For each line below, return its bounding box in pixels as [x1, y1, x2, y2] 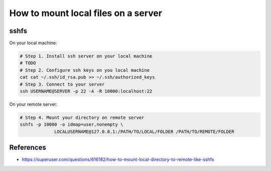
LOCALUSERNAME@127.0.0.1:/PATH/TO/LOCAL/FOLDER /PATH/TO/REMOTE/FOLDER [54, 128, 234, 134]
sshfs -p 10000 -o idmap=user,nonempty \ [20, 122, 123, 127]
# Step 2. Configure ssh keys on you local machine [20, 67, 150, 73]
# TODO [20, 60, 36, 66]
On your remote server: [9, 101, 58, 107]
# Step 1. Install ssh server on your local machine [20, 53, 153, 59]
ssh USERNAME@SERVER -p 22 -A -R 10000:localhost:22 [20, 88, 153, 94]
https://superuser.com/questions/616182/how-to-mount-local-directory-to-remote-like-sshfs [22, 156, 214, 162]
